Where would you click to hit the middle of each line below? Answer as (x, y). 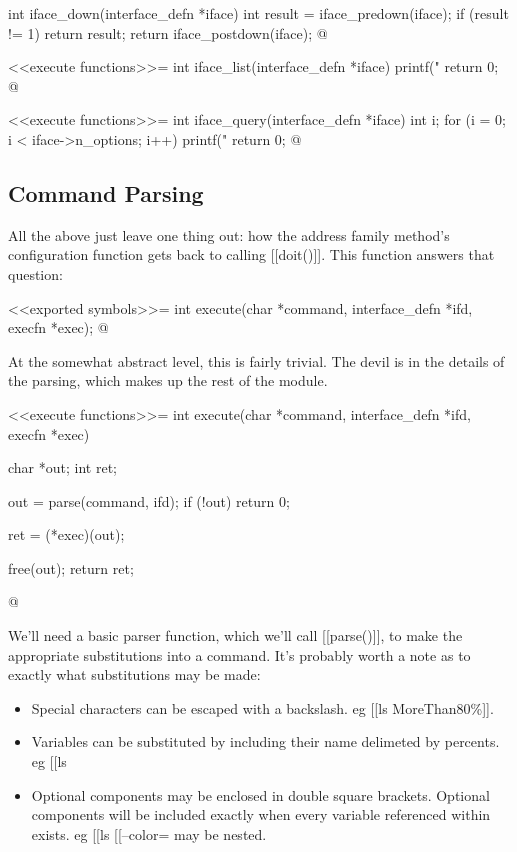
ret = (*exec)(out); (66, 534)
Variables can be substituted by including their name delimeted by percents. (265, 741)
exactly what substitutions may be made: (134, 674)
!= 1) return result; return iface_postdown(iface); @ (168, 32)
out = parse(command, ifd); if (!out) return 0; (149, 500)
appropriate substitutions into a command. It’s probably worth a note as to (239, 654)
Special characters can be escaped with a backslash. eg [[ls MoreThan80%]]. (262, 707)
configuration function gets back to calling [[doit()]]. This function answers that (251, 254)
